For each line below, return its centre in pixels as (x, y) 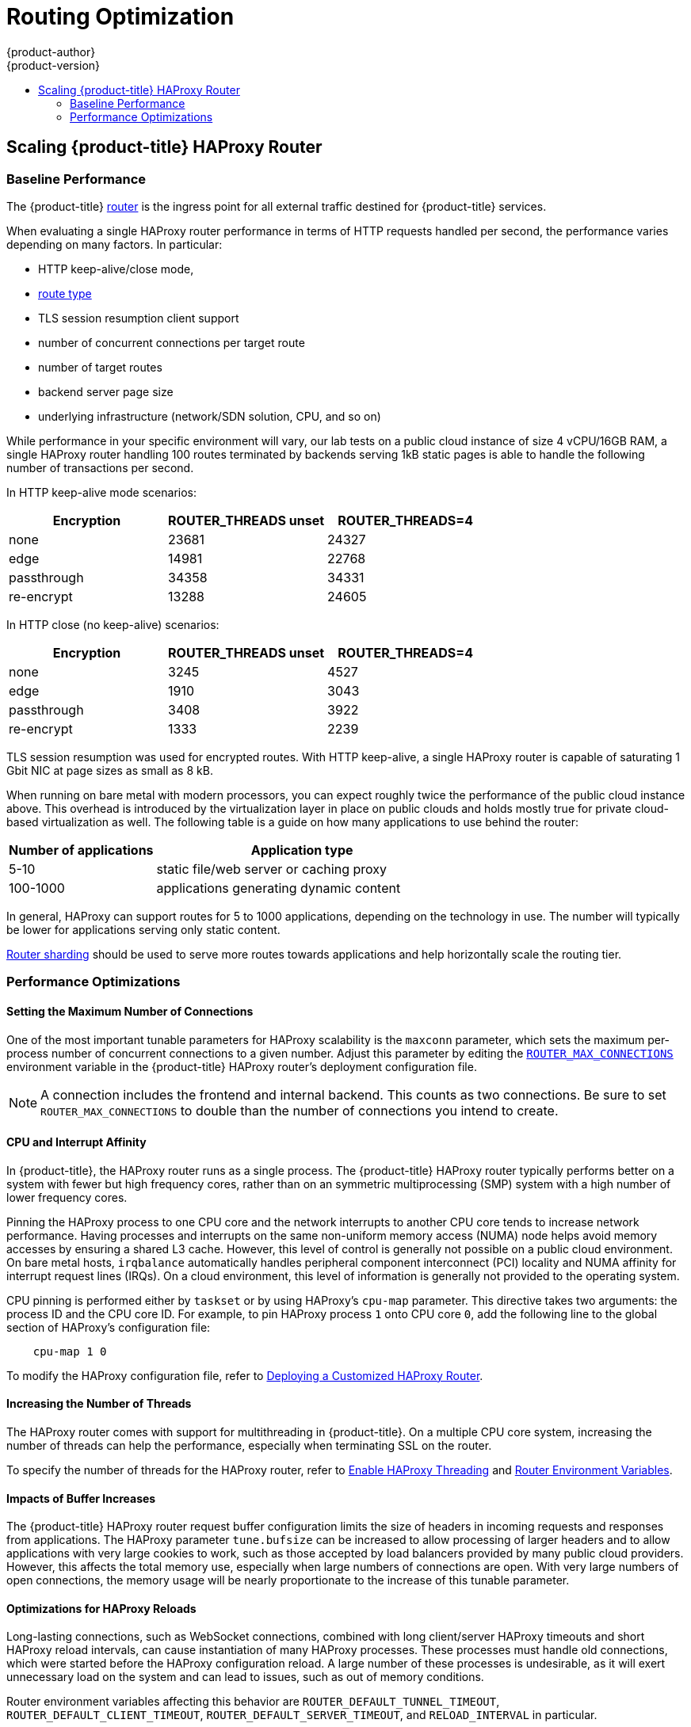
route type (65, 293)
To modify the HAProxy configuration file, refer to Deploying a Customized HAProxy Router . (245, 1375)
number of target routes (100, 367)
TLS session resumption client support (139, 318)
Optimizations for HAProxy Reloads (101, 1608)
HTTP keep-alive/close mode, (116, 269)
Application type (302, 850)
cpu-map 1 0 (70, 1351)
